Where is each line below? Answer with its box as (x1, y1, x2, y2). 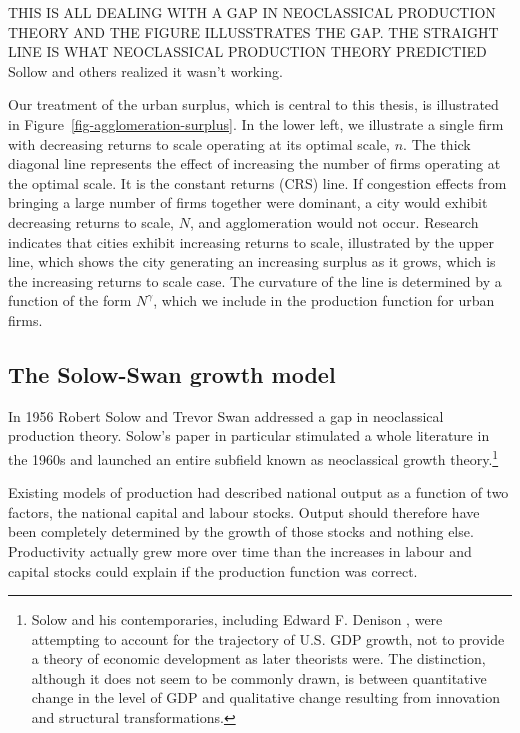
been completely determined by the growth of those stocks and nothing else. (8, 521, 474, 542)
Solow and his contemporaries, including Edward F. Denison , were (31, 609, 443, 630)
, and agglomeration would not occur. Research (189, 211, 479, 232)
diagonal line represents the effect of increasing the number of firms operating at (8, 153, 501, 174)
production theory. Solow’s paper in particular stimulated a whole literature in (8, 425, 490, 446)
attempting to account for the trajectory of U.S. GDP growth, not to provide (31, 628, 505, 649)
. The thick (403, 133, 471, 154)
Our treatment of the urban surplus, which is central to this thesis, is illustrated (8, 94, 499, 115)
